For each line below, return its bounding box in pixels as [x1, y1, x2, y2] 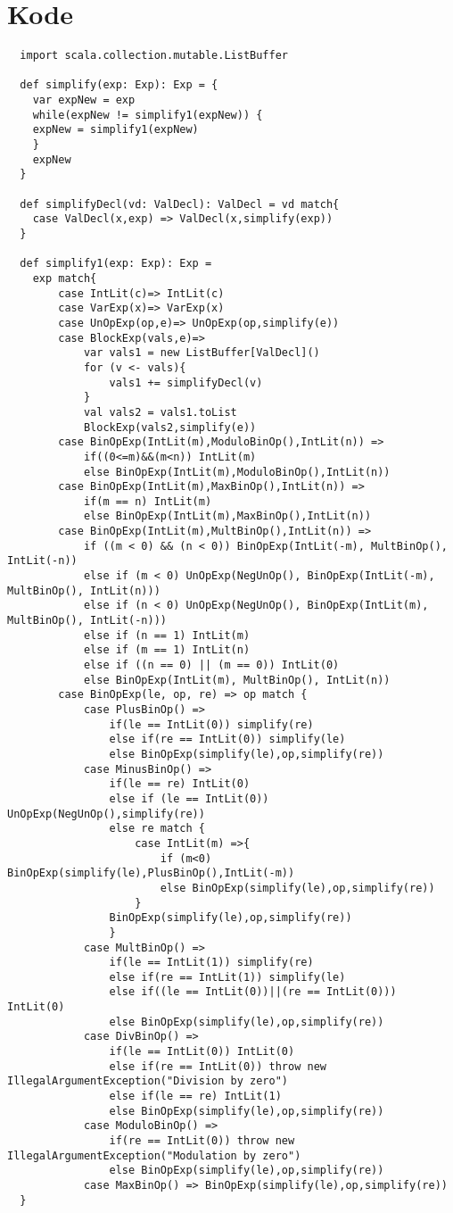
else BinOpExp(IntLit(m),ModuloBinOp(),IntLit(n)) [83, 465, 391, 478]
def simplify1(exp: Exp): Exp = [20, 257, 212, 270]
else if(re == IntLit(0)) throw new [109, 1059, 326, 1073]
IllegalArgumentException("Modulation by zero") [7, 1149, 301, 1162]
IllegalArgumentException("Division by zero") [7, 1075, 288, 1088]
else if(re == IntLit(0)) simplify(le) [109, 733, 346, 746]
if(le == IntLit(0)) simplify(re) [109, 718, 314, 731]
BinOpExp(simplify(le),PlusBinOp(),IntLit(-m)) [7, 867, 295, 880]
